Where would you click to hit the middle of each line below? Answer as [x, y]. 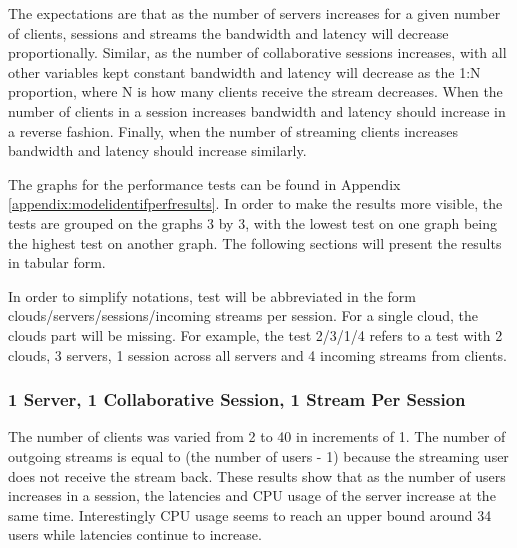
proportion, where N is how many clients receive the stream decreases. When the [255, 91]
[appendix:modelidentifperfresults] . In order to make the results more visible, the [255, 203]
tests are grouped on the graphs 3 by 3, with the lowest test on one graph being [252, 222]
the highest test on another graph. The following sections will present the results [255, 242]
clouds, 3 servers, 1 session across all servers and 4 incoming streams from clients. [257, 354]
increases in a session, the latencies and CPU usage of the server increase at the [252, 495]
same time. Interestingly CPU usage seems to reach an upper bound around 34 [250, 514]
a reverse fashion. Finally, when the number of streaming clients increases [233, 130]
